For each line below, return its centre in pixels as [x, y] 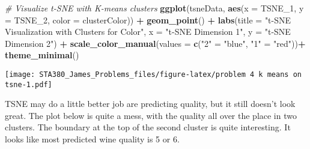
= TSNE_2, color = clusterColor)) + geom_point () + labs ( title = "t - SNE [148, 20]
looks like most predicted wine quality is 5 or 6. [92, 139]
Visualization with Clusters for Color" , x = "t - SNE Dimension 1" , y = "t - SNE [148, 32]
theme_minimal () [42, 55]
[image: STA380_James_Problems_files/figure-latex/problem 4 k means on [153, 74]
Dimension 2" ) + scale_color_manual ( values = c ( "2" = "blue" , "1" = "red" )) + [155, 43]
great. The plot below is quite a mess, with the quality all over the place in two [151, 115]
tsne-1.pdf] [29, 84]
